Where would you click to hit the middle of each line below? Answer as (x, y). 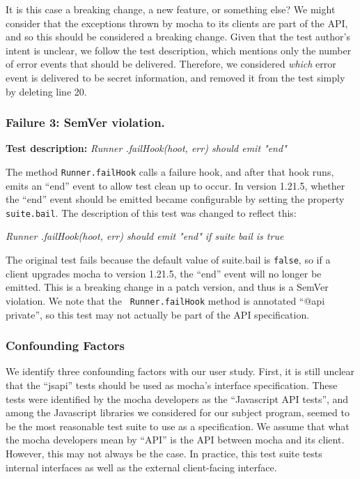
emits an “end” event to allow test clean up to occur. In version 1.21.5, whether (175, 185)
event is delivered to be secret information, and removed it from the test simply (175, 77)
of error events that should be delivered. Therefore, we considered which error (171, 64)
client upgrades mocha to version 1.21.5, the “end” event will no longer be (164, 273)
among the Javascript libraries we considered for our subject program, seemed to (178, 412)
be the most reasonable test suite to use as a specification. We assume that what (178, 426)
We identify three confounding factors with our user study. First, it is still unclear (180, 371)
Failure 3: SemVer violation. (85, 122)
